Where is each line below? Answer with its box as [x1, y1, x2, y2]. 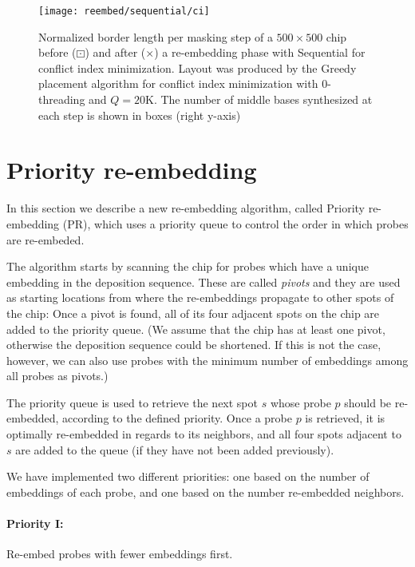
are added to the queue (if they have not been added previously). [15, 441, 334, 458]
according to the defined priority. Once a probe [61, 410, 292, 426]
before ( [38, 44, 77, 61]
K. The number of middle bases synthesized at [145, 91, 373, 108]
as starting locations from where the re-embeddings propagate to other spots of [6, 289, 394, 306]
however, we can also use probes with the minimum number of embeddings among [6, 351, 409, 368]
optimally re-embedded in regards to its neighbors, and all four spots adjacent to [6, 426, 401, 442]
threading [38, 91, 85, 108]
